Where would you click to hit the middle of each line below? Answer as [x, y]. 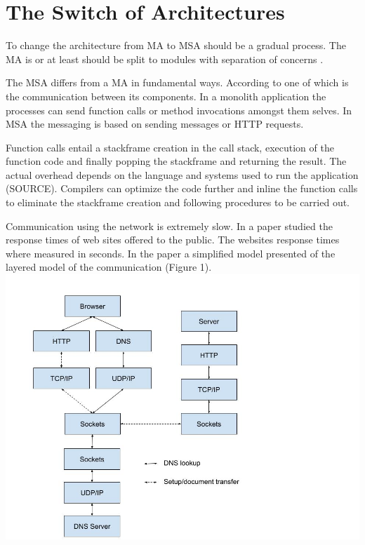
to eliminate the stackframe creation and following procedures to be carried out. [178, 202]
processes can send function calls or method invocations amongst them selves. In [179, 110]
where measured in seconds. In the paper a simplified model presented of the [171, 253]
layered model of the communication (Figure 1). [109, 267]
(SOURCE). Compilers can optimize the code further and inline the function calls [182, 188]
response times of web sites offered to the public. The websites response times [173, 240]
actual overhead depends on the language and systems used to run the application [182, 174]
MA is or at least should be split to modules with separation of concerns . [165, 59]
